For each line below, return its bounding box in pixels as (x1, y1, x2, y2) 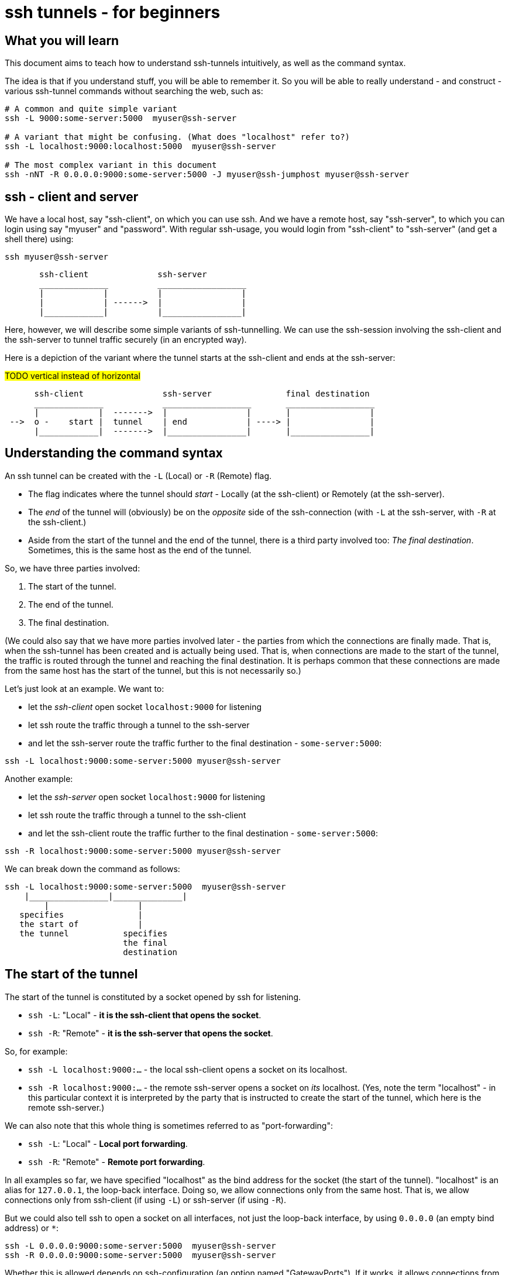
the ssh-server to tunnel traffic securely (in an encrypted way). (5, 335, 247, 345)
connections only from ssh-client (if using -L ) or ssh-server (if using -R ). (5, 1194, 286, 1205)
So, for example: (5, 1046, 68, 1056)
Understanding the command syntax (5, 446, 223, 461)
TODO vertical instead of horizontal (5, 371, 140, 381)
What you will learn (5, 33, 119, 48)
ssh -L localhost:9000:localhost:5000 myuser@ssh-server (5, 142, 276, 151)
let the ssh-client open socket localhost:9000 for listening (28, 701, 262, 712)
